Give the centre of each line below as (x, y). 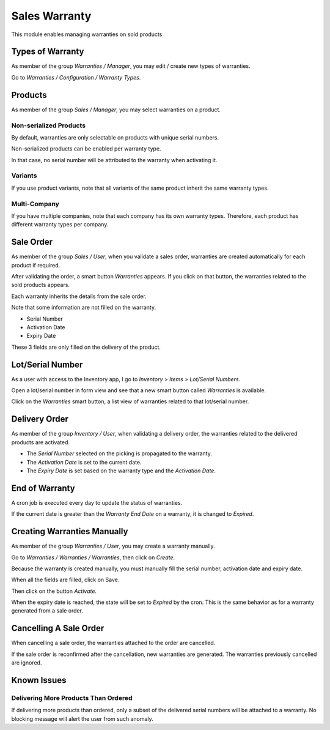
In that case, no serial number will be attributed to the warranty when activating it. (114, 160)
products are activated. (41, 442)
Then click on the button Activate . (54, 591)
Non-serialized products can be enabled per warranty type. (86, 149)
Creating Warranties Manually (70, 531)
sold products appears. (41, 285)
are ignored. (27, 663)
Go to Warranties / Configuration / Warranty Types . (76, 77)
